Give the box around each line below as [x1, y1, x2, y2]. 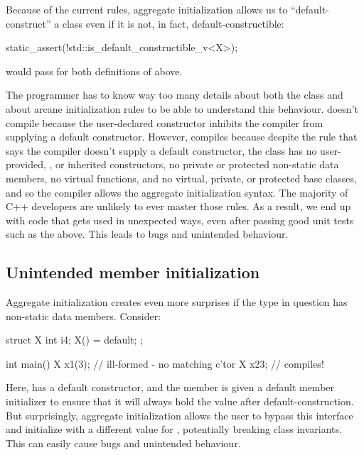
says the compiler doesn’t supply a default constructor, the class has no [6, 143, 317, 158]
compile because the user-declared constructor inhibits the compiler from [6, 115, 323, 130]
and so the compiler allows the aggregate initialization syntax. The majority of [6, 185, 348, 199]
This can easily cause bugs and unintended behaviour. [6, 435, 241, 450]
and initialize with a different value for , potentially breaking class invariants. [6, 422, 342, 437]
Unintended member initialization [6, 261, 260, 283]
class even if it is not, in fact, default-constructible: [62, 16, 284, 31]
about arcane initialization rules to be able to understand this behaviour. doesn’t [6, 101, 358, 116]
